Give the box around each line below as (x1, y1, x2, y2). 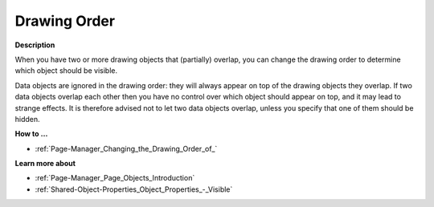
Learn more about (14, 159, 76, 168)
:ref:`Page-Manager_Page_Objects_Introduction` (35, 173, 195, 183)
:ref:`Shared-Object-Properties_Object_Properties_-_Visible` (35, 185, 233, 194)
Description (14, 40, 55, 50)
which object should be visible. (14, 66, 118, 75)
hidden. (14, 114, 40, 124)
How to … (14, 129, 48, 139)
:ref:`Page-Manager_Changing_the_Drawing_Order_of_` (35, 144, 218, 153)
